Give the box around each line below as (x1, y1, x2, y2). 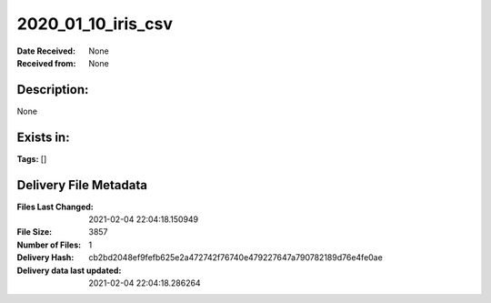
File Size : (16, 227, 53, 237)
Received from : (16, 57, 76, 68)
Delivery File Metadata (16, 177, 147, 193)
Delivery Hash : (16, 252, 75, 263)
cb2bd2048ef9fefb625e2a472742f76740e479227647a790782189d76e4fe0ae (88, 252, 384, 263)
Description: (16, 82, 89, 97)
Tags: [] (16, 153, 47, 164)
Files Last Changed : (16, 201, 95, 212)
